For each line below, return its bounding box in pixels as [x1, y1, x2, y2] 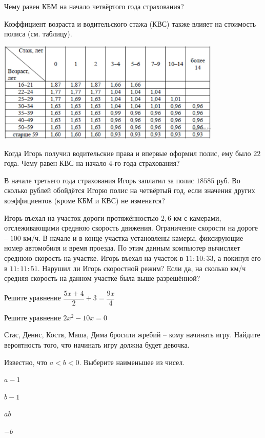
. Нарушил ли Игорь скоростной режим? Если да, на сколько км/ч [37, 262, 246, 273]
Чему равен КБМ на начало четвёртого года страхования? [4, 1, 184, 11]
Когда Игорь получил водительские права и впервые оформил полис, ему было [4, 147, 251, 158]
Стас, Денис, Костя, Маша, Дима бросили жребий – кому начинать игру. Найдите [4, 329, 260, 340]
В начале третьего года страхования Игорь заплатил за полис [4, 175, 194, 185]
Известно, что [4, 356, 48, 367]
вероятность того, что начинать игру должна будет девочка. [4, 339, 190, 350]
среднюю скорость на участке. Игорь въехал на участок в [4, 253, 184, 263]
